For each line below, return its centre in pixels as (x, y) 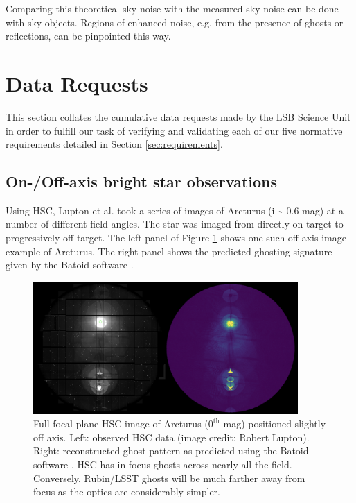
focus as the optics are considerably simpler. (127, 492)
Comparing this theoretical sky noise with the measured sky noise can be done (172, 8)
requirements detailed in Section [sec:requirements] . (114, 144)
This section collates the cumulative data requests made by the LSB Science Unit (178, 116)
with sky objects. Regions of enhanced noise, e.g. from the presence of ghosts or (175, 22)
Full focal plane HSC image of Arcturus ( (121, 424)
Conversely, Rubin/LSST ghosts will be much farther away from (169, 478)
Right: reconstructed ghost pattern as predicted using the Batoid (171, 451)
